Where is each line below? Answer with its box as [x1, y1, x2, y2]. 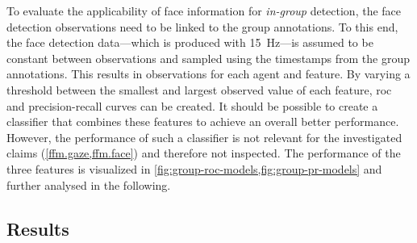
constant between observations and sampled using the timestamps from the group [6, 49, 410, 66]
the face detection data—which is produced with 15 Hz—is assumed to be [6, 34, 373, 51]
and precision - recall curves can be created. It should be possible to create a [6, 97, 378, 114]
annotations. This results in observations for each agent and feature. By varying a [6, 65, 411, 82]
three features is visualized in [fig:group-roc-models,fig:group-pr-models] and [6, 160, 382, 177]
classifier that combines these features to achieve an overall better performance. [6, 113, 399, 130]
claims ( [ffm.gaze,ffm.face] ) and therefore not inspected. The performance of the [6, 145, 401, 161]
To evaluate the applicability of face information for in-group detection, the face [6, 2, 402, 19]
